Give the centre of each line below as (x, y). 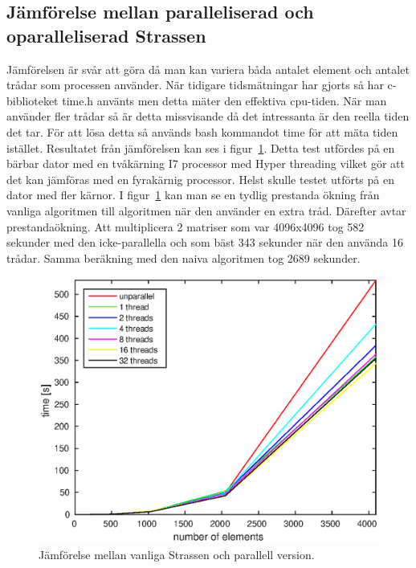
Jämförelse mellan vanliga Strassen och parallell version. (177, 554)
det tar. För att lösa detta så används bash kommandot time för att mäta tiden (202, 131)
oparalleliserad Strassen (106, 35)
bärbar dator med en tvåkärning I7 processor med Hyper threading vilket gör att (206, 163)
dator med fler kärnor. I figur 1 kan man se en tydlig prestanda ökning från (193, 195)
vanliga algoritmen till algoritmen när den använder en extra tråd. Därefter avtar (206, 210)
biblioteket (33, 100)
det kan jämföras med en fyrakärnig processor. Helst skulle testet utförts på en (200, 179)
